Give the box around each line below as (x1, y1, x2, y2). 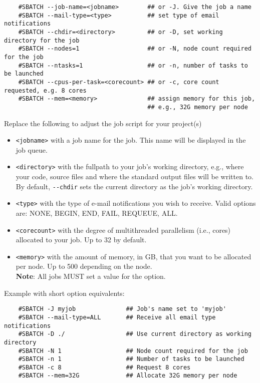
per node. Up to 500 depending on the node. (16, 261, 152, 271)
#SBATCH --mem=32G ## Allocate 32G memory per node (18, 372, 237, 379)
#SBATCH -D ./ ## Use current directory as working (18, 330, 251, 338)
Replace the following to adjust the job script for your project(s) (4, 118, 202, 128)
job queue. (16, 144, 48, 155)
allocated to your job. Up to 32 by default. (16, 234, 147, 245)
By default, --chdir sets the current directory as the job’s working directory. (16, 181, 253, 191)
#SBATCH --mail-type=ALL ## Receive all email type (18, 313, 216, 321)
